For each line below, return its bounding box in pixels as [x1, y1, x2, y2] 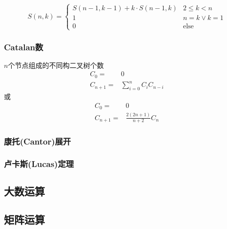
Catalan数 [4, 41, 43, 53]
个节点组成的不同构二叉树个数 [8, 60, 104, 70]
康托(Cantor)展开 [4, 135, 71, 147]
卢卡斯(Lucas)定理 [4, 158, 74, 170]
